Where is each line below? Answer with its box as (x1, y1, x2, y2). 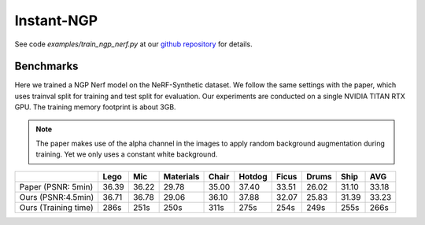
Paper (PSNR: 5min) (19, 181, 94, 192)
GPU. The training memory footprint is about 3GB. (14, 102, 176, 112)
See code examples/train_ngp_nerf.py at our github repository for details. (14, 39, 253, 49)
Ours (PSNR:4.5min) (19, 191, 94, 202)
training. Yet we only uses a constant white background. (35, 149, 218, 159)
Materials (163, 171, 200, 182)
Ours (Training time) (19, 201, 94, 212)
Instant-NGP (14, 12, 98, 29)
